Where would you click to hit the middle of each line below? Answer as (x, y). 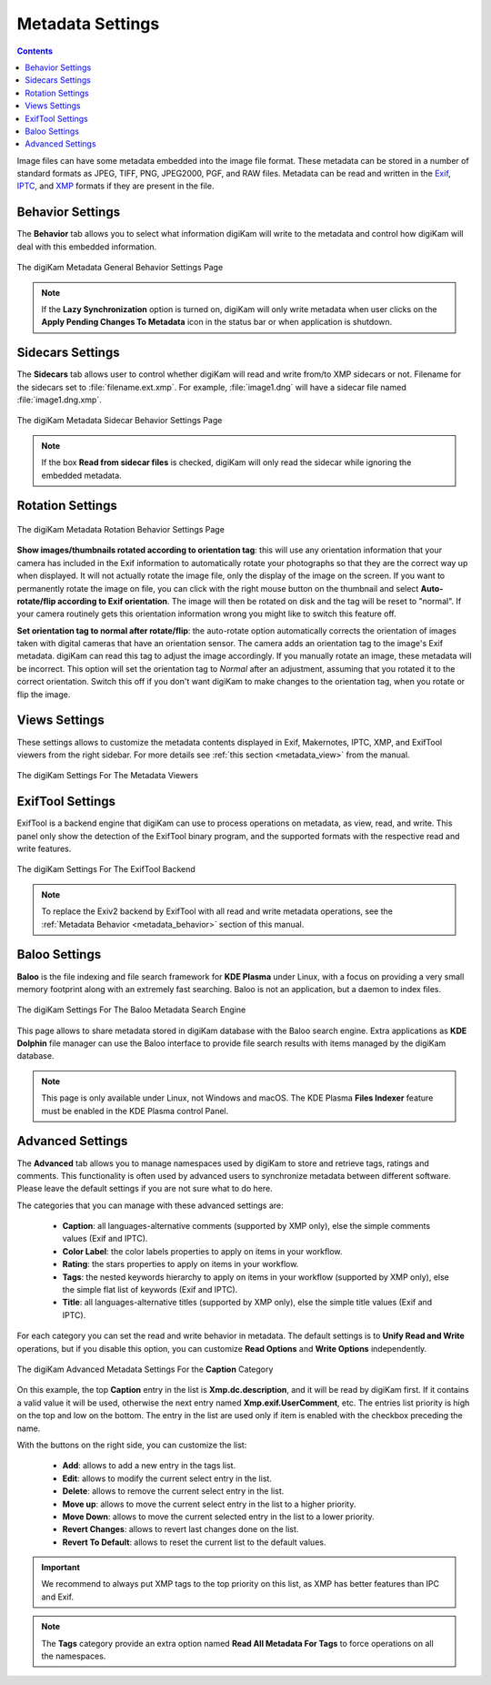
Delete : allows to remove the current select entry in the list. (173, 1491)
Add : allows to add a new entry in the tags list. (149, 1466)
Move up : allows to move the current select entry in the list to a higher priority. (209, 1504)
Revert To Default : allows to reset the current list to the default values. (194, 1542)
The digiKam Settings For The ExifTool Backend (106, 869)
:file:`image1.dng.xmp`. (59, 400)
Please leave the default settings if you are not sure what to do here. (145, 1189)
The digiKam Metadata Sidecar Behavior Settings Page (120, 421)
